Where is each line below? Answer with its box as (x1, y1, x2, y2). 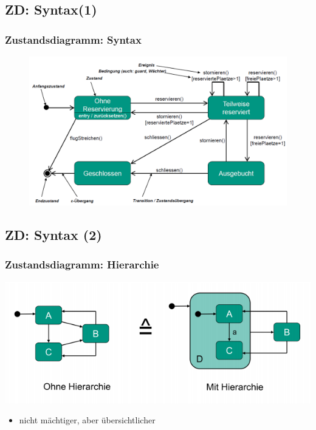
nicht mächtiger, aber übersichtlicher (19, 414, 156, 426)
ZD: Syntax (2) (5, 225, 102, 244)
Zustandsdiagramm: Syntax (5, 32, 142, 47)
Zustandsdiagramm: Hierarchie (5, 257, 159, 272)
